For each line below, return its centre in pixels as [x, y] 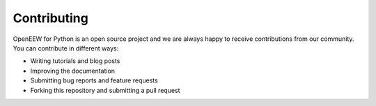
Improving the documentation [72, 71]
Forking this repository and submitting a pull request [105, 90]
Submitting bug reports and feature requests [94, 80]
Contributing [50, 18]
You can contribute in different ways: [66, 48]
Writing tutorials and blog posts [75, 61]
